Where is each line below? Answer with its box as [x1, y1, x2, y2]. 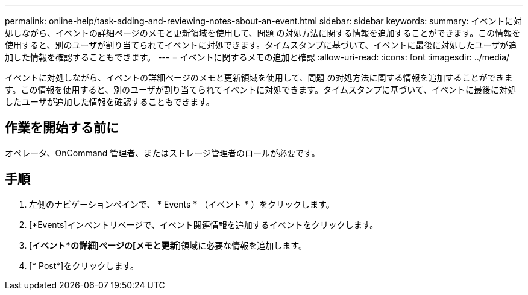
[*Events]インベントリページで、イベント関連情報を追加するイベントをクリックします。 [29, 219, 379, 230]
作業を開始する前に [5, 120, 119, 136]
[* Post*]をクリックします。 [29, 260, 139, 271]
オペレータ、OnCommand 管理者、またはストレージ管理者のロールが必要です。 [5, 147, 320, 158]
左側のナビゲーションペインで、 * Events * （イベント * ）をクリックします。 [29, 198, 335, 209]
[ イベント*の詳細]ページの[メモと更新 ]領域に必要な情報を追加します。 [29, 239, 307, 250]
